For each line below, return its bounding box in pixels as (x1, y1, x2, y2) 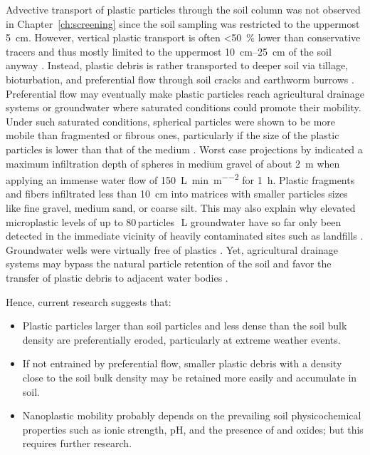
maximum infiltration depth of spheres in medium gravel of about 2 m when (6, 155, 340, 170)
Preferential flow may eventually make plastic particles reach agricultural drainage (6, 86, 364, 101)
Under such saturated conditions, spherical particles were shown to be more (6, 113, 336, 128)
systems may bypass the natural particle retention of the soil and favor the (6, 256, 332, 271)
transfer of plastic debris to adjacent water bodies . (6, 270, 228, 285)
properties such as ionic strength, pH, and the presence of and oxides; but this (22, 421, 364, 436)
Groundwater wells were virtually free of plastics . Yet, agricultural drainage (6, 242, 338, 257)
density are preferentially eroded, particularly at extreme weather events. (22, 332, 341, 347)
